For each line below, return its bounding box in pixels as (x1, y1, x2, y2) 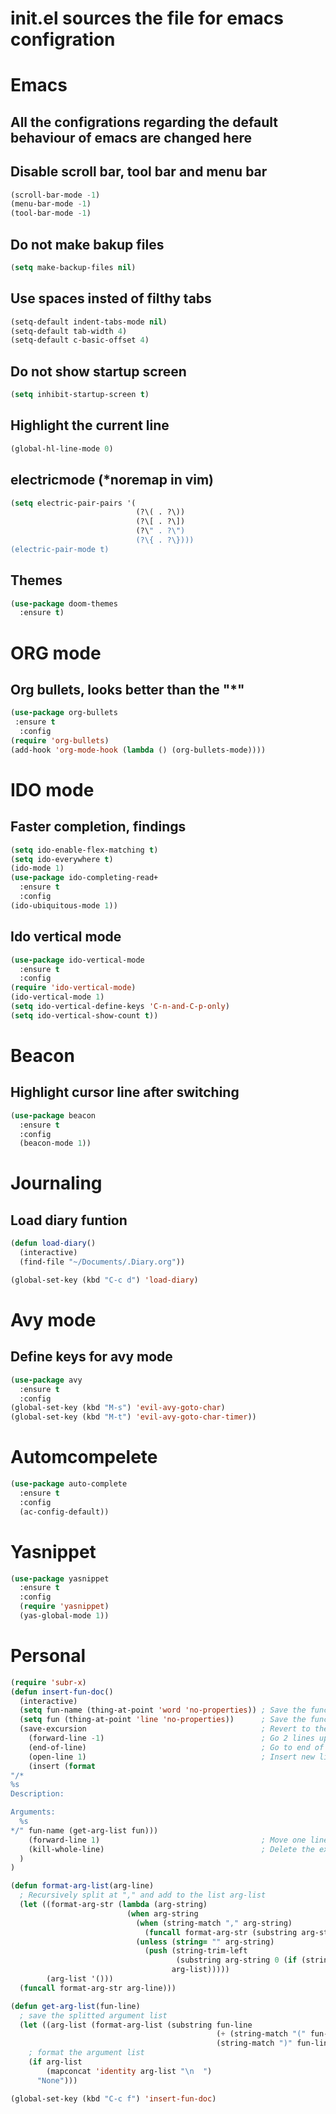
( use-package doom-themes (10, 598, 118, 609)
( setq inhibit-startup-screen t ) (10, 390, 150, 400)
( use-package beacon (10, 1110, 97, 1121)
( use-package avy (10, 1375, 83, 1385)
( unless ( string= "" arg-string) (135, 1937, 275, 1947)
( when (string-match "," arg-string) (135, 1918, 293, 1928)
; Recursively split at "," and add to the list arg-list (19, 1890, 267, 1901)
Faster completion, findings (10, 818, 187, 836)
